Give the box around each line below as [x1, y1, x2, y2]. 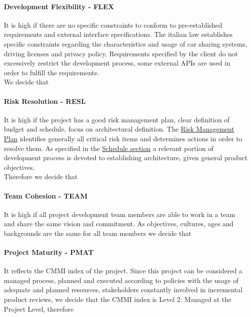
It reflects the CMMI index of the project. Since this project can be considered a [4, 266, 243, 276]
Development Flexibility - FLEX [4, 1, 114, 11]
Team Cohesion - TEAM [4, 190, 88, 200]
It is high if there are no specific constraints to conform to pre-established [4, 19, 222, 30]
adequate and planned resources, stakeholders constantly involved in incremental [4, 284, 243, 295]
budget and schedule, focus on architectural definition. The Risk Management [4, 124, 235, 134]
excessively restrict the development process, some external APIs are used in [4, 58, 230, 68]
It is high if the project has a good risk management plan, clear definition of [4, 114, 230, 124]
